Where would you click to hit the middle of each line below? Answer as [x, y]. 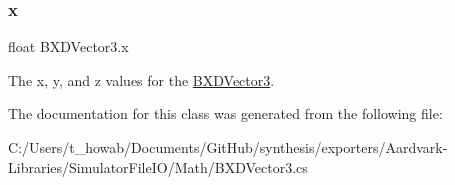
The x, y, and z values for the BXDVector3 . [141, 79]
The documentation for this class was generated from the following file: [225, 113]
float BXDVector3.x [68, 46]
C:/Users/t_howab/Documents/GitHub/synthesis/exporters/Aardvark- [228, 147]
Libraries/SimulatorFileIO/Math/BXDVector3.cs [158, 166]
